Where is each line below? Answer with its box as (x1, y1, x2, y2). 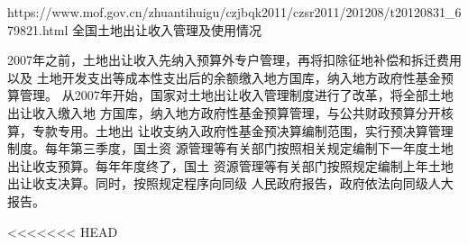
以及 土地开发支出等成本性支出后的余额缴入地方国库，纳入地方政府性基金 (7, 68, 441, 86)
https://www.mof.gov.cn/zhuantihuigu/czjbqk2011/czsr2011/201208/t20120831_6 (7, 3, 462, 21)
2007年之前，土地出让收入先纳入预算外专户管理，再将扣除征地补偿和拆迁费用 (7, 50, 462, 69)
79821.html (7, 20, 69, 39)
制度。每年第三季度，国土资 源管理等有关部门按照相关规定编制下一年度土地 (7, 139, 454, 158)
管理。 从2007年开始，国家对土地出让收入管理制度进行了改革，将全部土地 (19, 86, 454, 104)
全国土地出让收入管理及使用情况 (71, 20, 262, 39)
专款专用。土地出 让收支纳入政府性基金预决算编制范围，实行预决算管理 (32, 121, 454, 140)
